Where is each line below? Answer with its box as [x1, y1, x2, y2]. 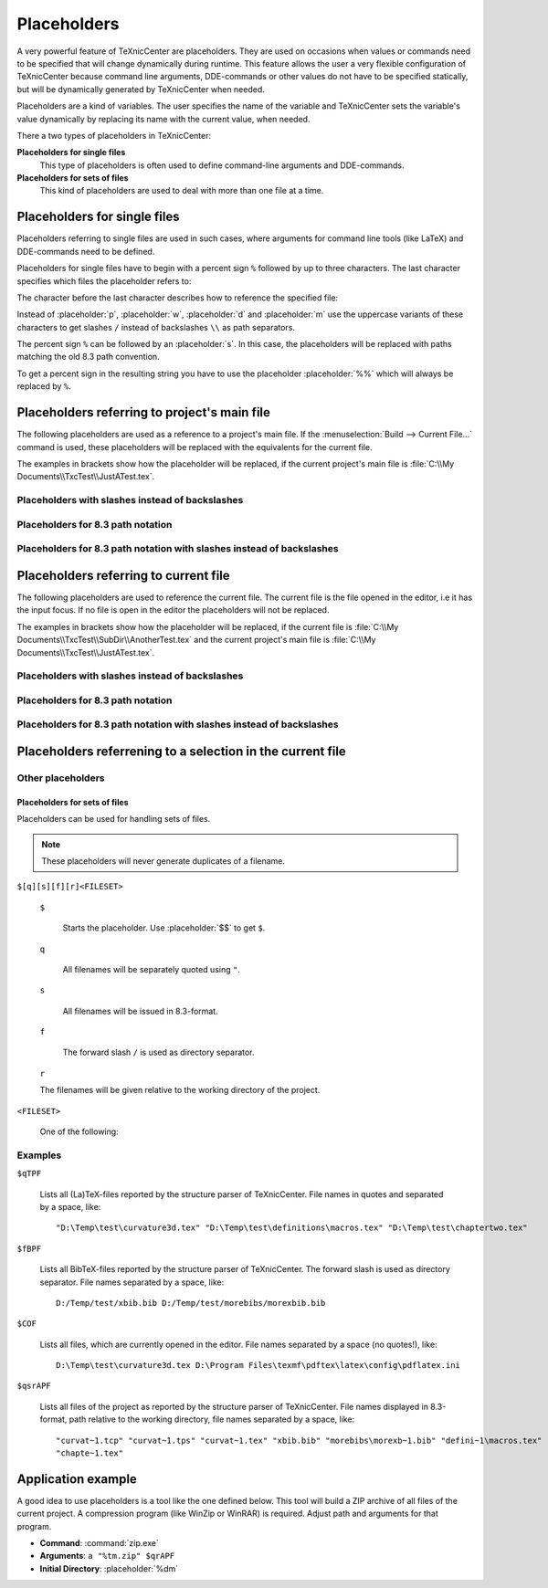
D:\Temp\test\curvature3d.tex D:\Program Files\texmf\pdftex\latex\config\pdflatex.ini [56, 1361, 461, 1371]
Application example [16, 1471, 137, 1487]
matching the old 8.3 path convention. [16, 352, 160, 363]
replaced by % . [16, 381, 72, 392]
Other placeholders [16, 772, 105, 784]
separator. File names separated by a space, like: [39, 1277, 225, 1288]
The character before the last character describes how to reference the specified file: [16, 292, 338, 303]
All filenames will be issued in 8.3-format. [62, 1005, 218, 1016]
